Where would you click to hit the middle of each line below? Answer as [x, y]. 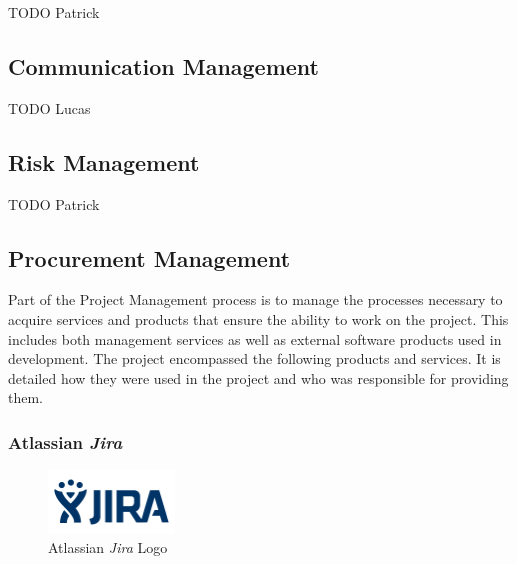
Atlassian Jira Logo [108, 547]
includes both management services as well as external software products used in [255, 338]
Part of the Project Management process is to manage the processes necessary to [255, 299]
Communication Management [164, 65]
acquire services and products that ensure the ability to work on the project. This [258, 318]
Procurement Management [149, 257]
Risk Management [104, 161]
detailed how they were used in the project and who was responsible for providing [258, 377]
